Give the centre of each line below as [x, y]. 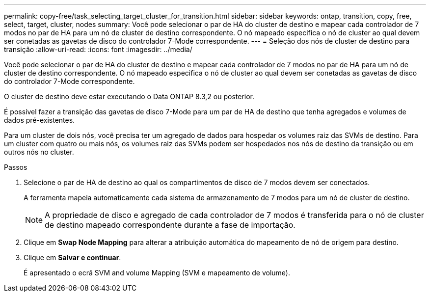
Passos [16, 167]
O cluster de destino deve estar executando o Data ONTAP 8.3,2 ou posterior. [129, 96]
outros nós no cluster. [39, 152]
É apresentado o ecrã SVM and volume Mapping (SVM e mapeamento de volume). [157, 273]
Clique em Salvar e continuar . [72, 257]
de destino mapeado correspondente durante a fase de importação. [170, 225]
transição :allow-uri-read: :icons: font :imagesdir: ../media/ [98, 49]
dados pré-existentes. [40, 120]
